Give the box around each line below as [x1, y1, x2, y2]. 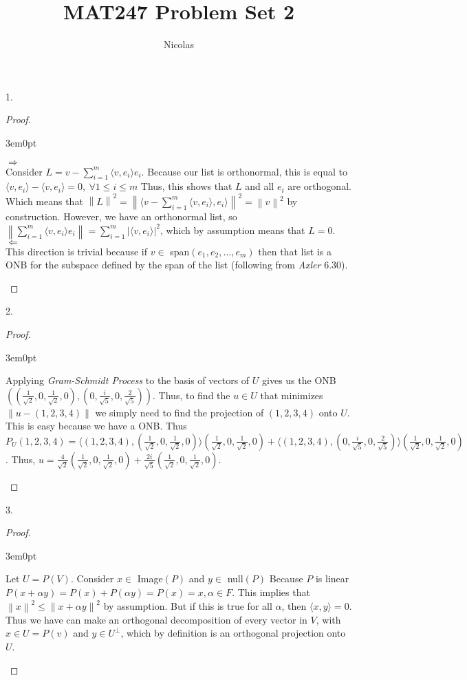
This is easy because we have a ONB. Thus [6, 418, 187, 433]
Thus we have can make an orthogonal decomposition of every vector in [6, 612, 307, 626]
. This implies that [232, 584, 310, 599]
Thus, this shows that [140, 179, 232, 193]
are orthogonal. [287, 179, 351, 193]
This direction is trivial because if [6, 244, 148, 258]
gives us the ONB [262, 373, 336, 387]
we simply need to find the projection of [95, 405, 264, 419]
